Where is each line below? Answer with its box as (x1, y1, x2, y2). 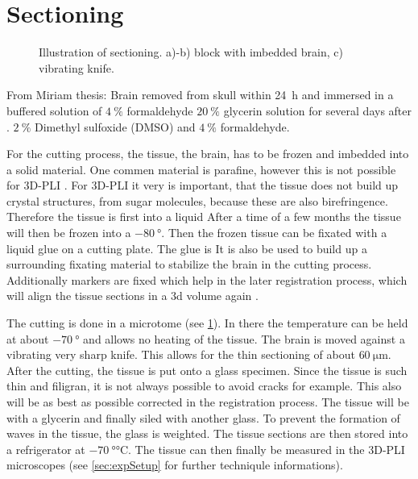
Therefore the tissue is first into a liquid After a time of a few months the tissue (6, 208, 401, 225)
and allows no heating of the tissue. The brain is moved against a (83, 330, 405, 347)
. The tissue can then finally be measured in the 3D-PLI (128, 440, 405, 457)
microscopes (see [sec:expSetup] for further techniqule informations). (6, 456, 343, 473)
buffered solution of (6, 102, 102, 119)
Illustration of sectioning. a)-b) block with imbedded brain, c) (39, 44, 343, 60)
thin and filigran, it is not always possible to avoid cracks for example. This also (6, 377, 402, 394)
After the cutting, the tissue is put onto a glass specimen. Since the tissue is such (6, 361, 408, 378)
